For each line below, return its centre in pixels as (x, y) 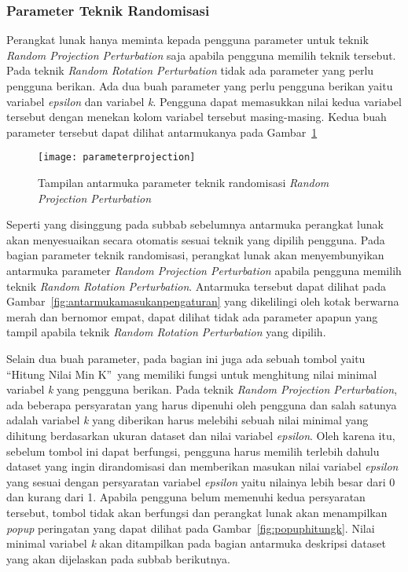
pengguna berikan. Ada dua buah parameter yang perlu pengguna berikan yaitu (200, 86)
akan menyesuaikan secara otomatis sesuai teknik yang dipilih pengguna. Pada (196, 239)
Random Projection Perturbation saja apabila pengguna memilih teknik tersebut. (201, 55)
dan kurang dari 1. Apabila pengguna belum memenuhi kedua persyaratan (186, 497)
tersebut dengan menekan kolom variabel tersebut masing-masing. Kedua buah (197, 117)
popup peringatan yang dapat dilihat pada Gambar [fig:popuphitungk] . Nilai (191, 528)
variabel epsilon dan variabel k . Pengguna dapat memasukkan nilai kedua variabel (204, 101)
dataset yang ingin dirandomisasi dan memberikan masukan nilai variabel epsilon (202, 466)
